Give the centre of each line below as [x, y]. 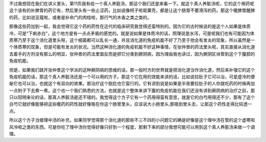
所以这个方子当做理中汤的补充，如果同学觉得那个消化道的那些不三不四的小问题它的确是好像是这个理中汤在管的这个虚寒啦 [132, 120]
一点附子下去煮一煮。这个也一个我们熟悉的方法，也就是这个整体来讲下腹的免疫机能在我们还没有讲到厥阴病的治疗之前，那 [132, 90]
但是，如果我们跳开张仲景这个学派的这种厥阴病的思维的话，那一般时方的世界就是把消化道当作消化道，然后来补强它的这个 [132, 70]
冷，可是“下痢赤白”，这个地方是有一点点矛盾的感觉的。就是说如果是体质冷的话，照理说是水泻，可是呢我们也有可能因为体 [132, 33]
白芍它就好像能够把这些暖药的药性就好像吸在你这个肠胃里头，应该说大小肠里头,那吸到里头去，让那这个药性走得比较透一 [131, 104]
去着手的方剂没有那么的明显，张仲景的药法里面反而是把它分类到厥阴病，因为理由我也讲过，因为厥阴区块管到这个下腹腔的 [132, 54]
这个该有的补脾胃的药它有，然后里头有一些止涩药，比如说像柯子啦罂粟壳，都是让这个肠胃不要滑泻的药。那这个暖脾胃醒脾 [132, 10]
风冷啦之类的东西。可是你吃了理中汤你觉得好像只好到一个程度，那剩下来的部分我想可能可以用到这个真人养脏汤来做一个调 [132, 127]
